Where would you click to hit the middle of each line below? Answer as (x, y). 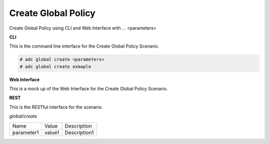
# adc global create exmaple (55, 66)
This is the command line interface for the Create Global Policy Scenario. (84, 46)
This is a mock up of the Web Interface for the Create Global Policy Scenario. (88, 89)
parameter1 (25, 132)
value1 (52, 132)
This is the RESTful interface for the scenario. (56, 107)
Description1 (79, 132)
